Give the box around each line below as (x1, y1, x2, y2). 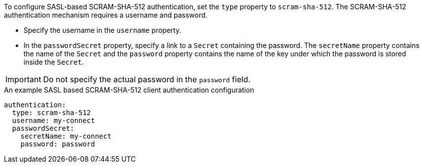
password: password (20, 140, 95, 148)
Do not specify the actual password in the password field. (43, 74, 251, 84)
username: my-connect (12, 117, 95, 124)
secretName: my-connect (20, 132, 112, 140)
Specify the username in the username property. (24, 26, 182, 34)
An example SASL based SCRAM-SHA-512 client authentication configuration (4, 86, 254, 94)
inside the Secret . (24, 58, 84, 66)
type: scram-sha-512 (12, 109, 91, 117)
